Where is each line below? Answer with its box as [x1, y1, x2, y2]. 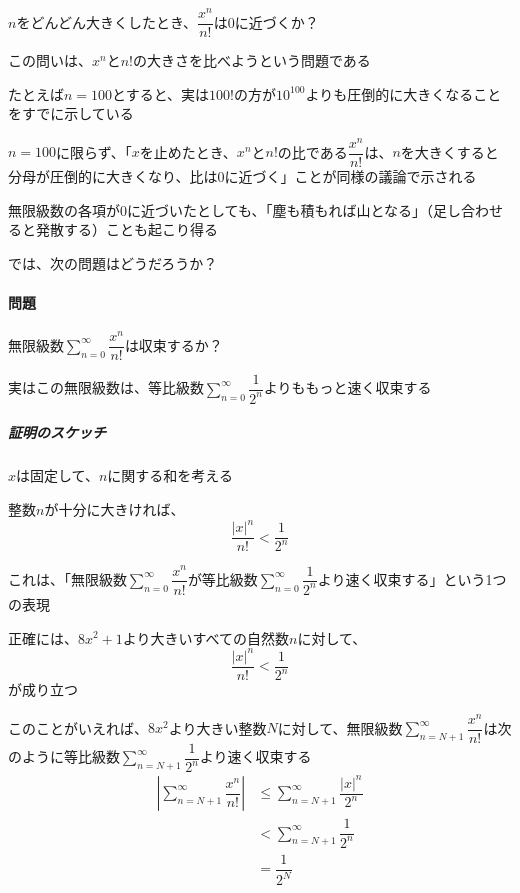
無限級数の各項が [8, 199, 120, 220]
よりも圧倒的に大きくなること [305, 83, 502, 104]
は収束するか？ [124, 334, 223, 355]
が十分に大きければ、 [44, 498, 185, 519]
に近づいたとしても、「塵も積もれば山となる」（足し [127, 199, 462, 220]
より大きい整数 [168, 717, 267, 738]
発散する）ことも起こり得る [35, 219, 218, 240]
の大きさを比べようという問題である [133, 50, 371, 71]
